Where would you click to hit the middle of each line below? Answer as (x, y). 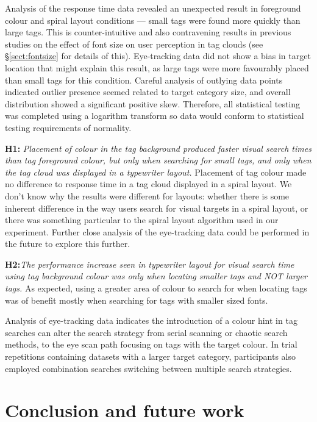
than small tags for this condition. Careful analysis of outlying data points (144, 80)
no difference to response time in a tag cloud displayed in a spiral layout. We (148, 184)
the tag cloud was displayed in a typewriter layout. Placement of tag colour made (156, 172)
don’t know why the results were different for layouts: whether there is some (147, 195)
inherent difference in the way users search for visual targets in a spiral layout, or (157, 208)
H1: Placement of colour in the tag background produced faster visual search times (158, 148)
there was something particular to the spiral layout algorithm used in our (142, 220)
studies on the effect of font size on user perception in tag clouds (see (134, 44)
